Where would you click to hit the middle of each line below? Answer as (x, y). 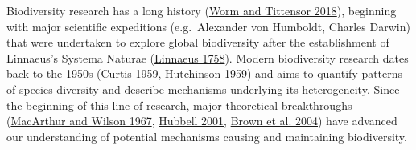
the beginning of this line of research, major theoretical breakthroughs (179, 105)
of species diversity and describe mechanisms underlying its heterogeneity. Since (203, 89)
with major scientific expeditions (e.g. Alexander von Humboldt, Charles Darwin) (208, 26)
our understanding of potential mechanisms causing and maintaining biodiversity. (207, 136)
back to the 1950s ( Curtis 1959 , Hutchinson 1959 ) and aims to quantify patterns (205, 73)
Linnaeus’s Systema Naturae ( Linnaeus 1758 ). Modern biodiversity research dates (208, 57)
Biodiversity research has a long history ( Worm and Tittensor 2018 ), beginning (202, 10)
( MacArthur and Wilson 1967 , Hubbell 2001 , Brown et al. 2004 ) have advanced (202, 121)
